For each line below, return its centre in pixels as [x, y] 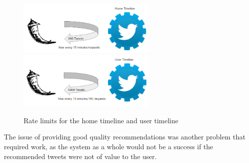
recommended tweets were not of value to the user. [80, 156]
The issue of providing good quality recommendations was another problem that [125, 137]
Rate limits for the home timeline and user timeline [101, 120]
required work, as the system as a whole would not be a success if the [109, 146]
